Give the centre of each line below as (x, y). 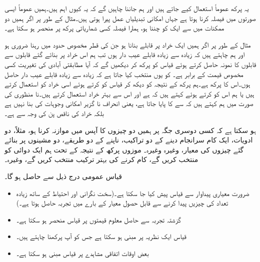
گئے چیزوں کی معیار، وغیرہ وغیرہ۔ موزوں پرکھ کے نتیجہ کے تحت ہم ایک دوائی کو (124, 149)
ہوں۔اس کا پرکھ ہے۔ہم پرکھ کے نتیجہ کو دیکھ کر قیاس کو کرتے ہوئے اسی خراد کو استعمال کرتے (127, 84)
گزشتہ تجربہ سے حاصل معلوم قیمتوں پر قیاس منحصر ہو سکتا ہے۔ (98, 219)
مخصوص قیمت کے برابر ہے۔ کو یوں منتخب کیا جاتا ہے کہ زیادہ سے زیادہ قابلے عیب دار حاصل (124, 74)
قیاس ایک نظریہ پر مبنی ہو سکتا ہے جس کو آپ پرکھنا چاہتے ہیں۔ (101, 236)
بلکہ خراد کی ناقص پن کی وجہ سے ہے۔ (54, 113)
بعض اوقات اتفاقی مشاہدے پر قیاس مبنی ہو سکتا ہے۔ (82, 253)
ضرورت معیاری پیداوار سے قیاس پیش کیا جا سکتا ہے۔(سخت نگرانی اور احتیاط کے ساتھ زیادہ (133, 193)
